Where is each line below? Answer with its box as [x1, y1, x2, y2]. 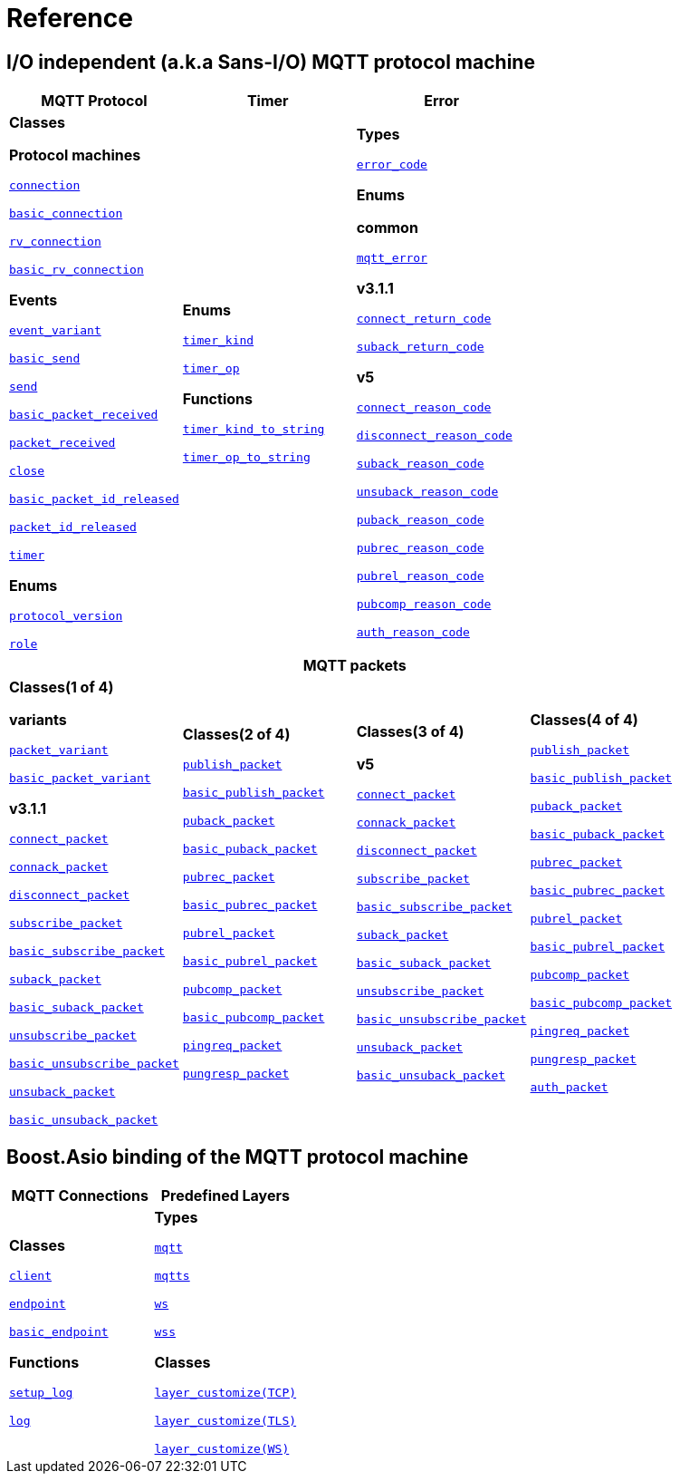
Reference [6, 3, 133, 34]
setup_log [9, 1386, 73, 1400]
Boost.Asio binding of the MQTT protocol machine [6, 1145, 469, 1168]
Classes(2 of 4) [182, 724, 291, 743]
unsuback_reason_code [356, 485, 499, 499]
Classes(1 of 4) [9, 678, 114, 697]
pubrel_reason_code [356, 569, 484, 584]
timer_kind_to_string [182, 421, 325, 436]
